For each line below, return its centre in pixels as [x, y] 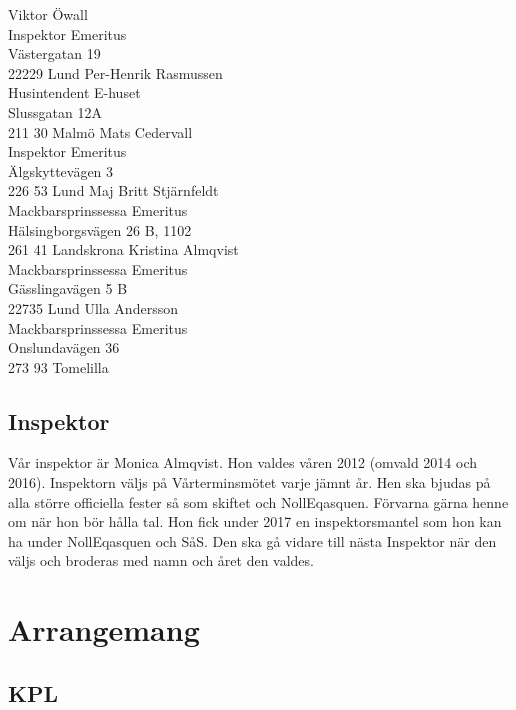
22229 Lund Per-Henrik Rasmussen [115, 72]
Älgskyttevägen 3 [61, 170]
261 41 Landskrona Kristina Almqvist [123, 249]
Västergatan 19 [54, 53]
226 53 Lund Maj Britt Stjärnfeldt [113, 190]
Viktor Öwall [48, 14]
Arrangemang [104, 629]
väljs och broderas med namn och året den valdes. [161, 560]
